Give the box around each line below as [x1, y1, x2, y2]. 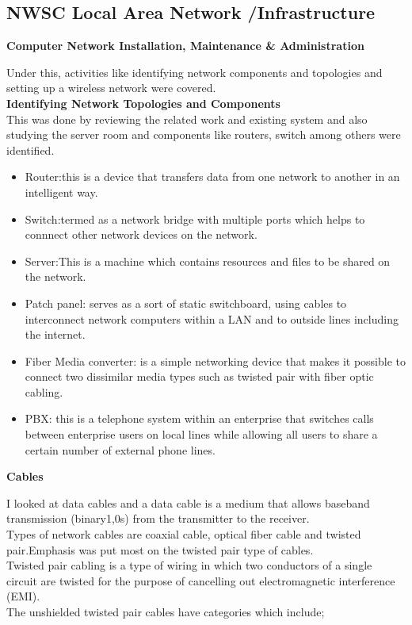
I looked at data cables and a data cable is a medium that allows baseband [6, 494, 370, 511]
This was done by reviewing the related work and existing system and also [6, 110, 368, 127]
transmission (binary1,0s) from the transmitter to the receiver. [6, 510, 310, 527]
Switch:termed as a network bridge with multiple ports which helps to [25, 210, 365, 227]
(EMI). [6, 588, 40, 604]
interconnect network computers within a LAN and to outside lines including [25, 310, 399, 327]
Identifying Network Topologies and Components [6, 94, 280, 111]
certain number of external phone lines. [25, 441, 216, 458]
